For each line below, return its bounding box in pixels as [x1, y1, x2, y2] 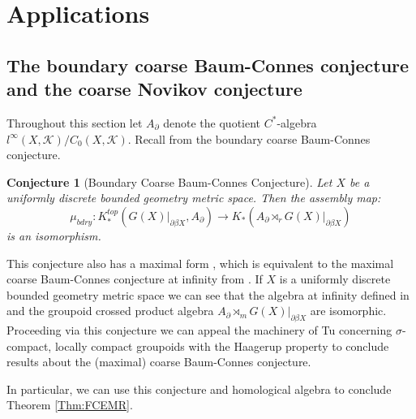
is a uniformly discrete [279, 270, 391, 287]
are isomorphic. [310, 302, 387, 319]
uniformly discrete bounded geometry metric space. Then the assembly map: [6, 189, 381, 206]
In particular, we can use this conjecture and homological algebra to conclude [6, 380, 392, 397]
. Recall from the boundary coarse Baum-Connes [127, 130, 371, 147]
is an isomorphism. [6, 227, 101, 244]
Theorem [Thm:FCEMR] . [6, 396, 133, 413]
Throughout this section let [6, 114, 143, 131]
